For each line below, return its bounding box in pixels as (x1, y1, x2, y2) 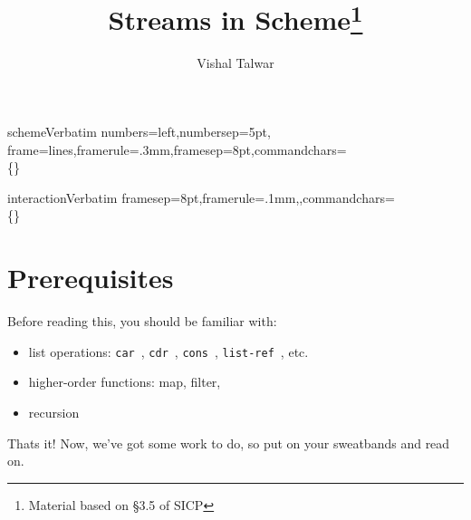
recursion (28, 402, 80, 421)
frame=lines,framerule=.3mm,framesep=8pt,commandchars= (7, 140, 347, 159)
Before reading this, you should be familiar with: (7, 312, 277, 331)
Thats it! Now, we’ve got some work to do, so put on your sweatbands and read (7, 433, 450, 452)
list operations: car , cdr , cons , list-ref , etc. (28, 342, 309, 361)
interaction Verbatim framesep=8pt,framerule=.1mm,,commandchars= (7, 188, 395, 207)
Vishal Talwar (197, 53, 274, 72)
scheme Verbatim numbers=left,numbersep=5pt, (7, 122, 271, 141)
